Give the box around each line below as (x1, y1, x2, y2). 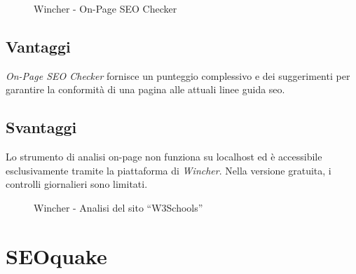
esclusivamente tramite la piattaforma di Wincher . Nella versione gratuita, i (6, 163, 331, 177)
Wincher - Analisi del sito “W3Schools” (34, 200, 203, 214)
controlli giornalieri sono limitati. (6, 177, 148, 191)
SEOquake (6, 241, 107, 270)
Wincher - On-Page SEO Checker (34, 1, 177, 15)
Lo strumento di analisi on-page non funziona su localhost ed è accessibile (6, 149, 322, 164)
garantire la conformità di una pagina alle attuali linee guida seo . (6, 82, 285, 97)
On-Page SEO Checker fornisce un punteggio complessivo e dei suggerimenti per (6, 68, 350, 83)
